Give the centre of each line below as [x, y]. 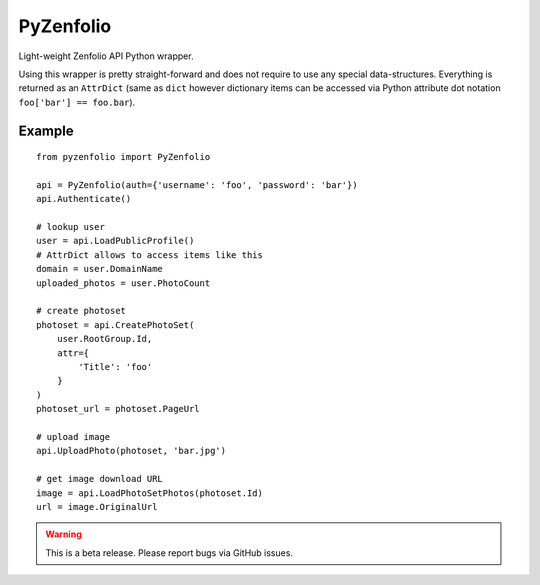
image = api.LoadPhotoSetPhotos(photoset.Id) [150, 493]
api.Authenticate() [84, 199]
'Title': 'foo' [115, 366]
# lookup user [70, 227]
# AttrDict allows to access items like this [150, 254]
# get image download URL [100, 479]
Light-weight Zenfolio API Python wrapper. [106, 56]
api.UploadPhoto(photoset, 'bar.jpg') [131, 451]
